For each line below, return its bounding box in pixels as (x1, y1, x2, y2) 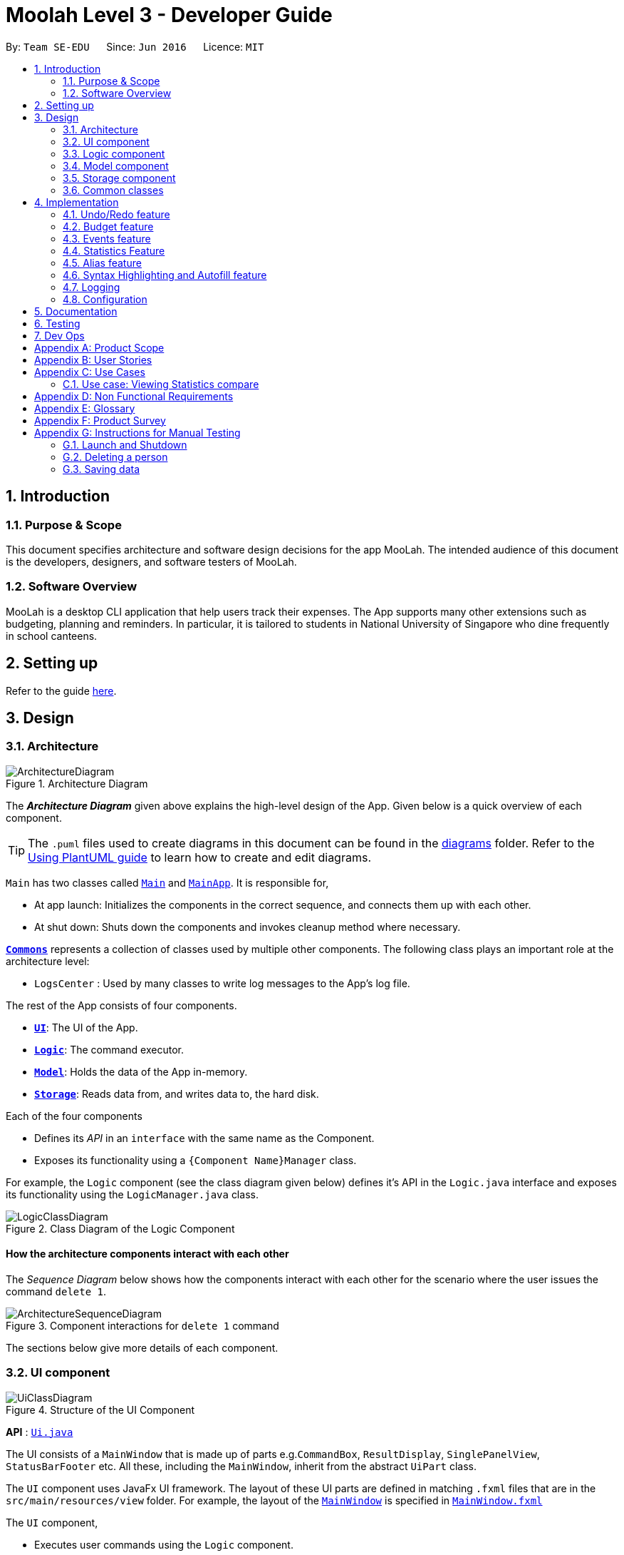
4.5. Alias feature (63, 256, 142, 269)
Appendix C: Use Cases (34, 365, 145, 378)
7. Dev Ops (34, 329, 85, 342)
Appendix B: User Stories (34, 353, 152, 366)
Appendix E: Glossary (34, 402, 135, 414)
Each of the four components (6, 1109, 142, 1122)
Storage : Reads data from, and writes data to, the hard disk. (34, 1087, 319, 1100)
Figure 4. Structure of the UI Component (6, 1403, 195, 1416)
